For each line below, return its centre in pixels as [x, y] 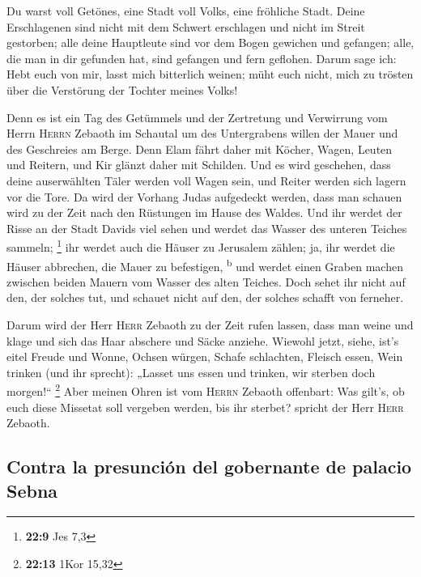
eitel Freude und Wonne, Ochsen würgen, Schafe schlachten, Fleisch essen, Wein [205, 356]
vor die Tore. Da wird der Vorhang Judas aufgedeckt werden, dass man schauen [204, 196]
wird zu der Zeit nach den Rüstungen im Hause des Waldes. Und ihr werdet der [204, 212]
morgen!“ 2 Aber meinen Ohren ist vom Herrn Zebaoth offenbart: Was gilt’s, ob [206, 390]
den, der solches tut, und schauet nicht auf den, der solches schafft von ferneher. [205, 297]
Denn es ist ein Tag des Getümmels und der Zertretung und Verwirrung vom [197, 117]
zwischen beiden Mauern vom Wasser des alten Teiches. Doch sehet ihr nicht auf [206, 281]
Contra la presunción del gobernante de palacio [209, 467]
